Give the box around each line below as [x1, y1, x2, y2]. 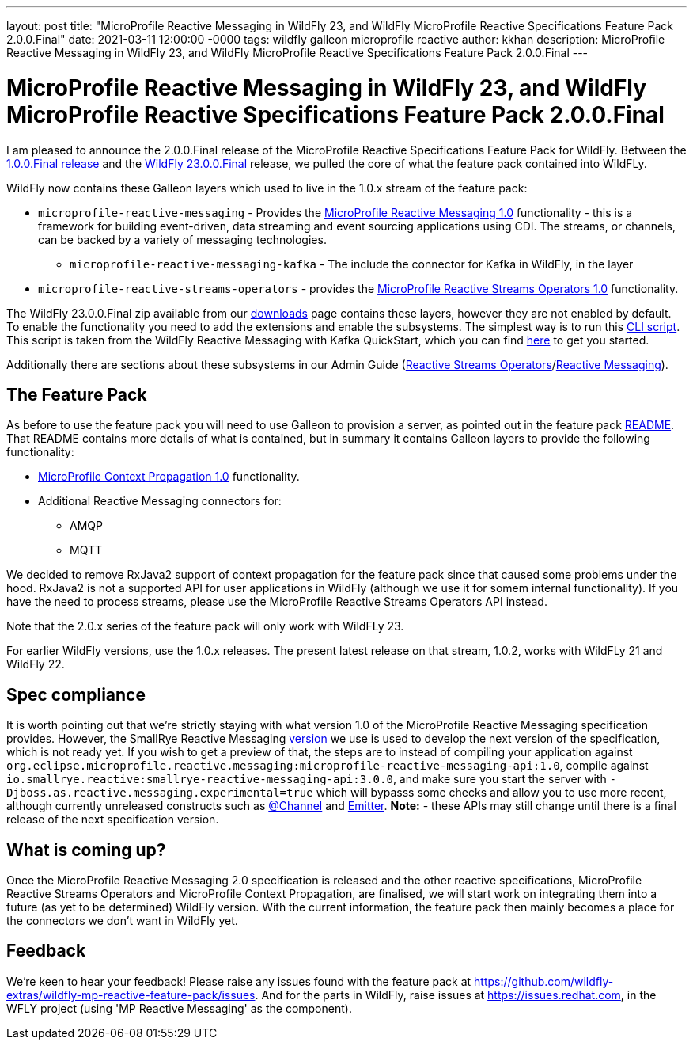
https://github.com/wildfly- [474, 974, 614, 988]
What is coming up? [6, 839, 166, 860]
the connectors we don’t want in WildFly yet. [6, 914, 238, 928]
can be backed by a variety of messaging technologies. [38, 232, 327, 246]
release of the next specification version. [6, 812, 219, 827]
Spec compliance [6, 684, 146, 705]
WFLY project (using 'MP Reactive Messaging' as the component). [6, 1001, 352, 1015]
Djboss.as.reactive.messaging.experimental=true [6, 786, 313, 800]
